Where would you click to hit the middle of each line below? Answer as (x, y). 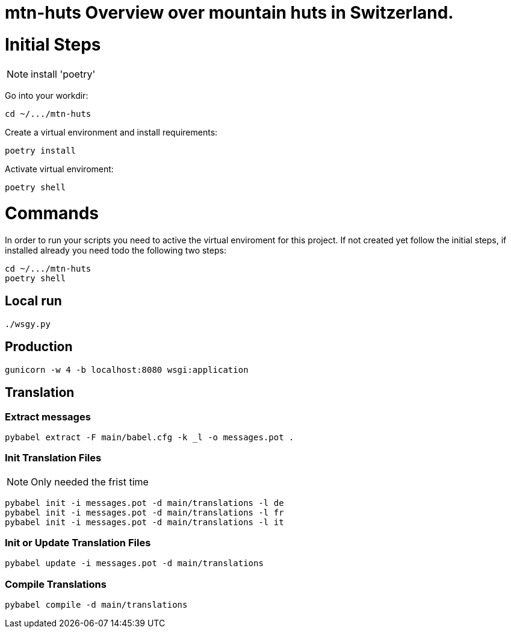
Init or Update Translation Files (78, 543)
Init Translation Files (53, 458)
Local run (33, 301)
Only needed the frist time (90, 482)
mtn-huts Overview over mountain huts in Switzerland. (229, 13)
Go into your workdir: (47, 95)
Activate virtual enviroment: (59, 169)
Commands (52, 214)
